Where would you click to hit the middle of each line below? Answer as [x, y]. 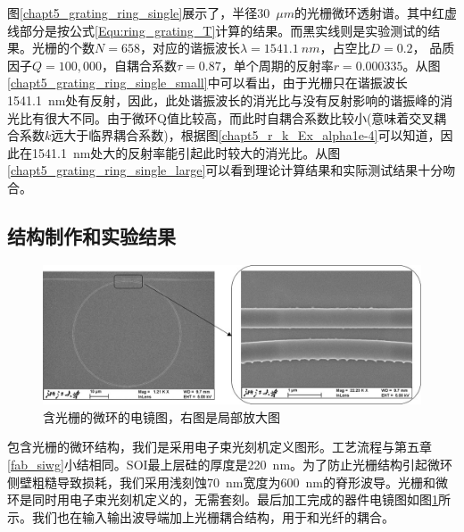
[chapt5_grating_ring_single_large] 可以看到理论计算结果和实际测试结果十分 [225, 170]
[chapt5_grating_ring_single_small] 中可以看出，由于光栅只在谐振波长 [207, 83]
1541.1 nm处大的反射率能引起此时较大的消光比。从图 [186, 152]
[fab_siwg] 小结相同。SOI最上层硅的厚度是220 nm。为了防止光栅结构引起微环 [230, 465]
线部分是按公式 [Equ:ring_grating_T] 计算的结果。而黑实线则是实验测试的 [218, 30]
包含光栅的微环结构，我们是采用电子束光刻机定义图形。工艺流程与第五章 [220, 447]
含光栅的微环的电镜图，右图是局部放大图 [162, 416]
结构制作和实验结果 [91, 235]
